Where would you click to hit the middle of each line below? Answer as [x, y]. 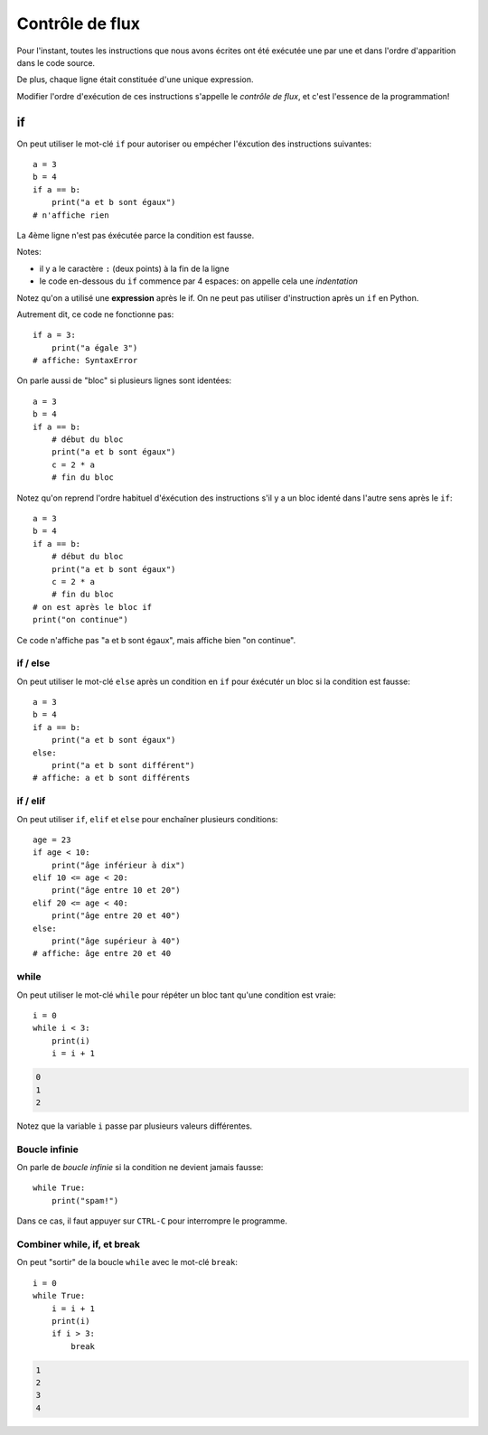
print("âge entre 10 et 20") [116, 891]
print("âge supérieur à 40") [116, 941]
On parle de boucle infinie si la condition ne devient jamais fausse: [140, 1168]
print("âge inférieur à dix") [118, 865]
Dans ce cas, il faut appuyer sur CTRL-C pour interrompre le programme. [152, 1221]
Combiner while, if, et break [78, 1244]
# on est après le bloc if [93, 607]
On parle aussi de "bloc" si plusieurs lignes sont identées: [124, 380]
